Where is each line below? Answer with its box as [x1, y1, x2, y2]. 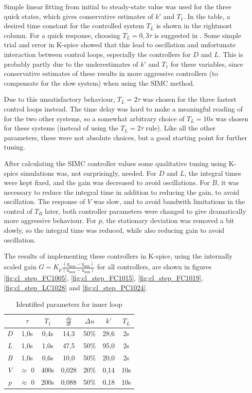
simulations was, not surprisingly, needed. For [20, 168, 157, 178]
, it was [217, 177, 239, 187]
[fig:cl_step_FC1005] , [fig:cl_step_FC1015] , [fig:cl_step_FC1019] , [4, 273, 203, 283]
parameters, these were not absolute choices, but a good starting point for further [4, 132, 247, 142]
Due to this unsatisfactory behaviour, [4, 94, 115, 104]
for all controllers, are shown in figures [97, 262, 212, 272]
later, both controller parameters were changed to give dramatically [45, 206, 246, 216]
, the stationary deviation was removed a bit [102, 215, 234, 225]
